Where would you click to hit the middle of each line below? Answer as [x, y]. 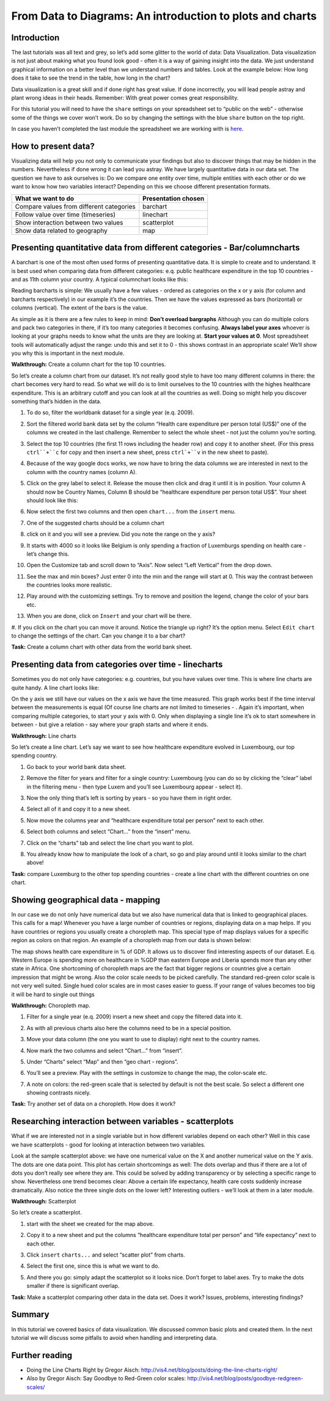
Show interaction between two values [69, 222]
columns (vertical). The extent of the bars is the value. [79, 308]
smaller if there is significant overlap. [73, 1286]
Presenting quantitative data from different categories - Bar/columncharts [156, 248]
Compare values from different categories [75, 206]
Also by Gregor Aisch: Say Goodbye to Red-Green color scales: [106, 1378]
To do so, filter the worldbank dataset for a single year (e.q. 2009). [111, 412]
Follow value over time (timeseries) [65, 214]
